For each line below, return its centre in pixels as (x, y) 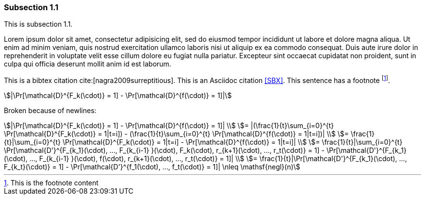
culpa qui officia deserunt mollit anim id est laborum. (88, 64)
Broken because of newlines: (50, 111)
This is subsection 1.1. (38, 24)
